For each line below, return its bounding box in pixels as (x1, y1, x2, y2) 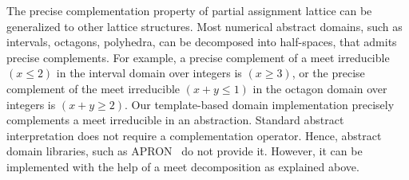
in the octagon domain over (252, 80, 387, 96)
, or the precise (292, 65, 365, 81)
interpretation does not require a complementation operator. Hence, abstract (6, 127, 382, 143)
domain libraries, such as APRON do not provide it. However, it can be (6, 143, 363, 159)
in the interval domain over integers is (56, 65, 242, 81)
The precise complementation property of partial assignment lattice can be (6, 2, 372, 18)
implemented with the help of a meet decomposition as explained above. (6, 158, 359, 174)
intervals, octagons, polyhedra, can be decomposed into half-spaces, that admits (6, 33, 397, 50)
